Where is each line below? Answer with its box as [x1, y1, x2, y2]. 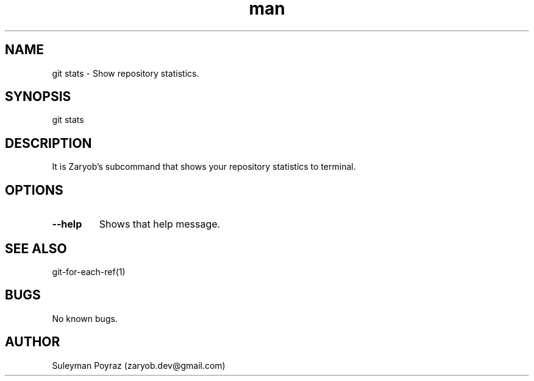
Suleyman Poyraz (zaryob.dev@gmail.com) [52, 360, 226, 371]
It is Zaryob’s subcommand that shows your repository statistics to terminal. [52, 161, 356, 172]
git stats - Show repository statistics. [52, 68, 199, 79]
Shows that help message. [99, 218, 221, 231]
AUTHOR [5, 334, 60, 350]
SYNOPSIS [5, 89, 71, 105]
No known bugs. [52, 313, 118, 324]
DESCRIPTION [5, 135, 92, 151]
